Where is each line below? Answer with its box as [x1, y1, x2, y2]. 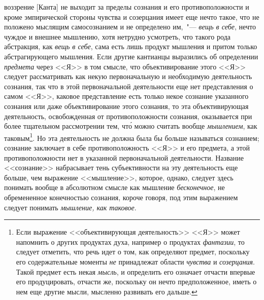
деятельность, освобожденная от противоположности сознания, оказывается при [4, 110, 252, 121]
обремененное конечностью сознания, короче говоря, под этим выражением [4, 192, 238, 202]
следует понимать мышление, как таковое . [4, 202, 137, 212]
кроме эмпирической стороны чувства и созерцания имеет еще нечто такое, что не [4, 11, 259, 22]
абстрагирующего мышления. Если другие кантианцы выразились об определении [4, 51, 258, 61]
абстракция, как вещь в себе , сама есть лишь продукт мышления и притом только [4, 41, 257, 52]
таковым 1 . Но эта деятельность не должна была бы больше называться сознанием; [4, 131, 259, 143]
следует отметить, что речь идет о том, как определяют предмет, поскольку [16, 246, 250, 257]
